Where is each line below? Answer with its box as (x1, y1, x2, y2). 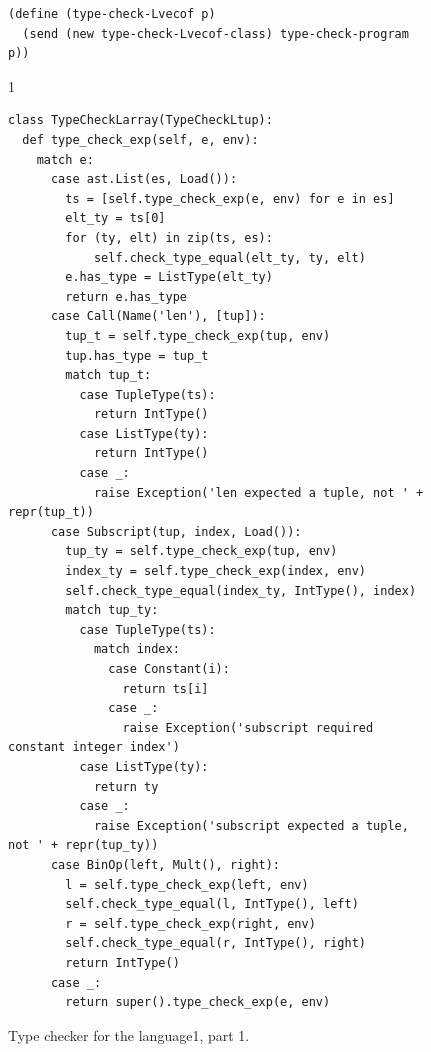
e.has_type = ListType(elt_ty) (65, 270, 273, 285)
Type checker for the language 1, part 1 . (8, 1024, 250, 1045)
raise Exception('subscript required (122, 720, 374, 735)
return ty (93, 779, 159, 794)
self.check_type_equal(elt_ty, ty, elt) (93, 250, 366, 265)
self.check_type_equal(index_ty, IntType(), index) (65, 583, 417, 598)
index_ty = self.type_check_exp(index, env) (65, 564, 366, 579)
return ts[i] (122, 681, 209, 696)
